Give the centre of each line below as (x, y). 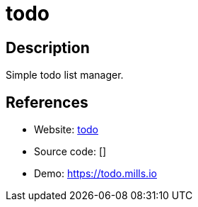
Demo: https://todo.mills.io (95, 174)
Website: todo (66, 130)
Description (48, 47)
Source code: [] (70, 152)
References (47, 102)
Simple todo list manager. (65, 75)
